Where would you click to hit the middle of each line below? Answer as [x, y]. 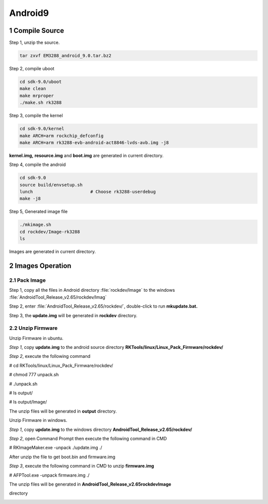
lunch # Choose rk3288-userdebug [88, 192]
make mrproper [37, 95]
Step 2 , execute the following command [50, 356]
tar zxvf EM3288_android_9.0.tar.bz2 [66, 56]
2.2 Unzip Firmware [33, 328]
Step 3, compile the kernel [36, 116]
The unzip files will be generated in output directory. [63, 411]
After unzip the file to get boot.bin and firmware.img [62, 457]
